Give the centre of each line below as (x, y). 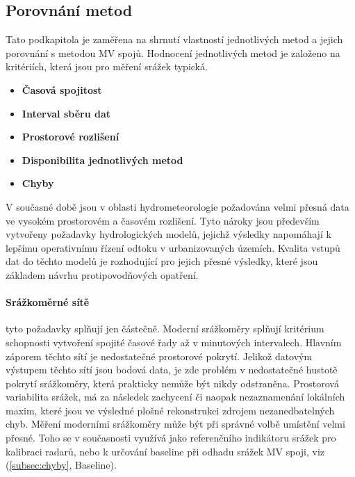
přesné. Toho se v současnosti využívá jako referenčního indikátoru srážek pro (171, 438)
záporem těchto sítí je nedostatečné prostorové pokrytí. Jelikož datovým (159, 356)
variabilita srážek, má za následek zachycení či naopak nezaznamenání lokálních (175, 397)
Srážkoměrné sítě (48, 302)
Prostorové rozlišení (71, 137)
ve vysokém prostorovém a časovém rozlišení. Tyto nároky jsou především (163, 220)
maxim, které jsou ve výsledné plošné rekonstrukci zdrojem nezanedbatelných (170, 410)
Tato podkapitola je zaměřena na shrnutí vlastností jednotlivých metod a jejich (174, 39)
